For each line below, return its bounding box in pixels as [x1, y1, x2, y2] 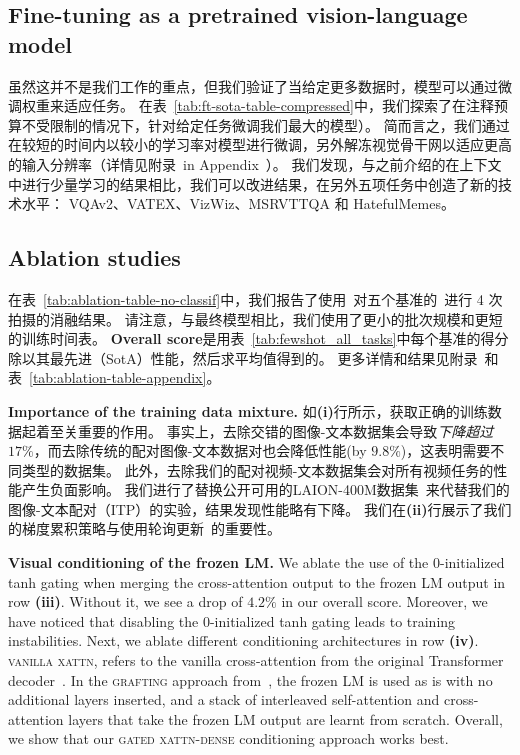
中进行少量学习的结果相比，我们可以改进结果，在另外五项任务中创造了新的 [8, 173, 498, 194]
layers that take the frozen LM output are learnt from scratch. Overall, [68, 708, 503, 729]
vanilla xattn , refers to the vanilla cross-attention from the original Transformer [8, 650, 504, 671]
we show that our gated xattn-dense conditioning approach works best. [8, 728, 449, 749]
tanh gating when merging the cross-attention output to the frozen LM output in [8, 571, 506, 592]
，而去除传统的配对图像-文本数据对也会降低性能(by [33, 440, 367, 461]
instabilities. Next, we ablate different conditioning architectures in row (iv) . [8, 630, 479, 651]
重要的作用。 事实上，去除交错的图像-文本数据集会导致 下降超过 [77, 420, 494, 441]
